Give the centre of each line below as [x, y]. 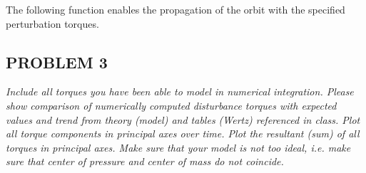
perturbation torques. [52, 23]
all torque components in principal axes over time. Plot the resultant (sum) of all [183, 133]
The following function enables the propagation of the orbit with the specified [176, 9]
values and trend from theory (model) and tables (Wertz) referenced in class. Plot [183, 119]
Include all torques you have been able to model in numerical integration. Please [180, 91]
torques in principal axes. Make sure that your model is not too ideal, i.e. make [178, 147]
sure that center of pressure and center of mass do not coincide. [145, 161]
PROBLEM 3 [57, 62]
